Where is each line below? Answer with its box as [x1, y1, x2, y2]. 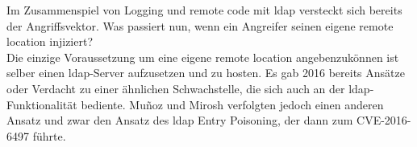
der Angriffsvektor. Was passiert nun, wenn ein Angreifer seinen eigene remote [6, 17, 394, 34]
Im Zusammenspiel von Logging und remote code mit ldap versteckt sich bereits [6, 2, 402, 18]
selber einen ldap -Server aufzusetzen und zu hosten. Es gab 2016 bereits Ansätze [6, 64, 405, 81]
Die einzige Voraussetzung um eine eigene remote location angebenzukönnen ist [6, 48, 399, 65]
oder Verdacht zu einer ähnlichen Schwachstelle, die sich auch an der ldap [6, 80, 370, 96]
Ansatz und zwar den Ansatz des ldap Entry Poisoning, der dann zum [6, 112, 353, 129]
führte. [32, 127, 66, 144]
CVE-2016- [357, 112, 411, 129]
